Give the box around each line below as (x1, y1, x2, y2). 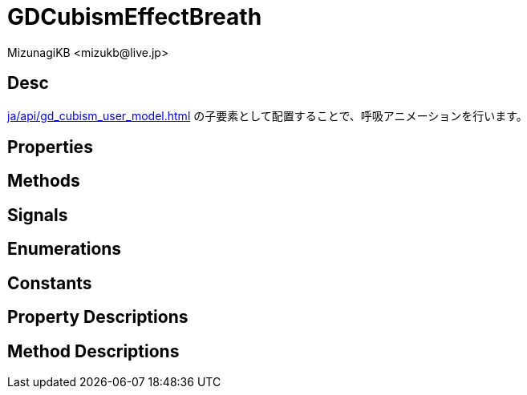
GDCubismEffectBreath (7, 3, 262, 30)
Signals (7, 204, 68, 225)
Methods (7, 171, 80, 191)
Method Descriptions (7, 341, 180, 361)
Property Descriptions (7, 307, 189, 328)
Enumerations (7, 239, 122, 260)
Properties (7, 137, 93, 158)
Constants (7, 272, 92, 293)
